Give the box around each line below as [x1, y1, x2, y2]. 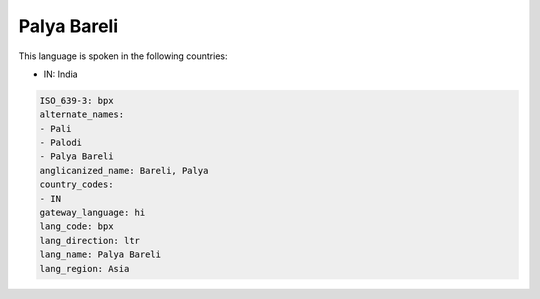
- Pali [39, 123, 72, 134]
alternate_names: [39, 109, 125, 120]
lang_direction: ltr [39, 235, 140, 246]
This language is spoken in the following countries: [18, 50, 228, 62]
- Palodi [39, 137, 83, 149]
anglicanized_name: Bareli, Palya [39, 165, 209, 176]
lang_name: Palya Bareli [39, 249, 162, 260]
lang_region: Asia [39, 263, 130, 274]
